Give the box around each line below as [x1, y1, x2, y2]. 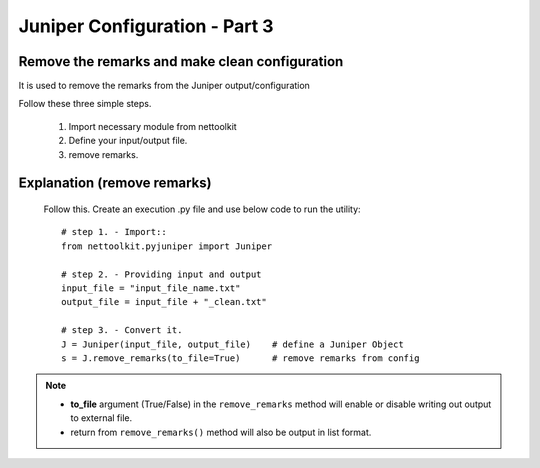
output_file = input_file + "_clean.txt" [61, 296, 267, 308]
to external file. [70, 412, 133, 424]
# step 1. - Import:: [61, 226, 167, 238]
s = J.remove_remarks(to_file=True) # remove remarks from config [61, 352, 420, 364]
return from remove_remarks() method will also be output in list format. [70, 426, 372, 438]
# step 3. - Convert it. [61, 325, 183, 336]
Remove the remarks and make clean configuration [18, 53, 344, 70]
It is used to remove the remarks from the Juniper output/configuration [18, 80, 310, 92]
